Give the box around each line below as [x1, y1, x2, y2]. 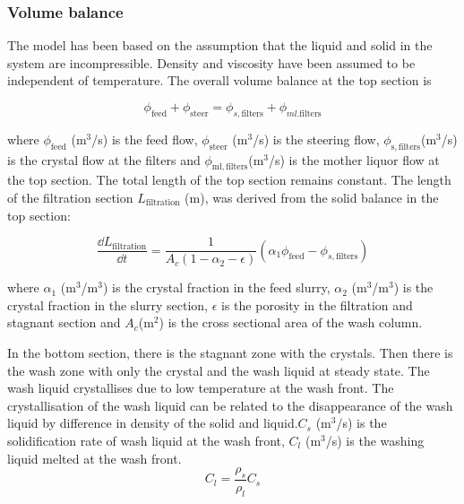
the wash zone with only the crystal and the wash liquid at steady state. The [7, 361, 430, 379]
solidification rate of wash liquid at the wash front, [7, 430, 285, 449]
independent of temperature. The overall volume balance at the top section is [7, 71, 432, 90]
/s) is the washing [325, 430, 425, 449]
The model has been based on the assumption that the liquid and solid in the [7, 36, 433, 55]
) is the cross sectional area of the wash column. [159, 313, 423, 332]
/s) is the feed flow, [91, 129, 198, 148]
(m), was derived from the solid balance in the [185, 187, 439, 206]
